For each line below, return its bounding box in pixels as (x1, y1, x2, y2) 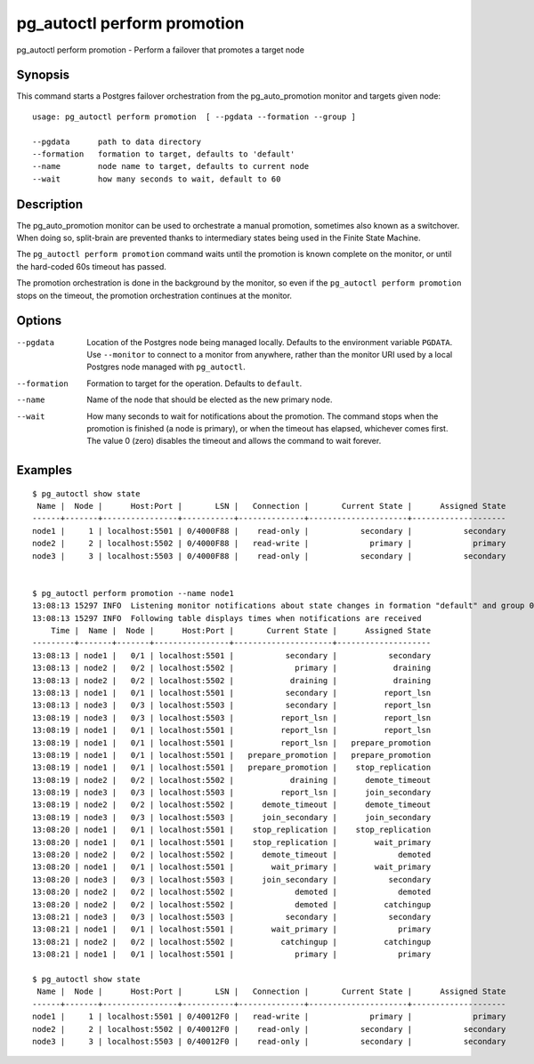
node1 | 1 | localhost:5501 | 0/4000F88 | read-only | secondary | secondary (32, 526, 506, 536)
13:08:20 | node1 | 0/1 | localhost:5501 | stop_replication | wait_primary (32, 837, 432, 847)
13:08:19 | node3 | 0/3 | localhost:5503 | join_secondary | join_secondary (32, 812, 432, 822)
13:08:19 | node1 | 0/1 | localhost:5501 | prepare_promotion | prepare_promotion (32, 750, 432, 760)
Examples (16, 463, 73, 478)
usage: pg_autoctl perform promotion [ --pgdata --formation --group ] (32, 111, 356, 122)
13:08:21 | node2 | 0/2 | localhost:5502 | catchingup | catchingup (32, 937, 432, 947)
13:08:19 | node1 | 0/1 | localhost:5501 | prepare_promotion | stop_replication (32, 762, 432, 773)
